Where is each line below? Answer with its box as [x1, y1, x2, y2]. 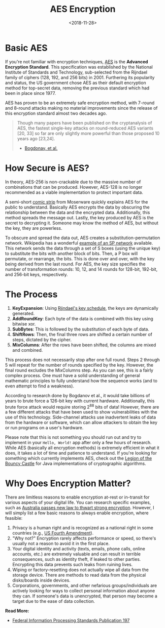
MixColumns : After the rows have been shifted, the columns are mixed [12, 342, 156, 348]
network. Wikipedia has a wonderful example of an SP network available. [5, 240, 154, 246]
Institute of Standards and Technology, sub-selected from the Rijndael [5, 69, 148, 75]
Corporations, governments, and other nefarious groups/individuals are [12, 583, 157, 588]
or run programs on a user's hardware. [5, 425, 84, 431]
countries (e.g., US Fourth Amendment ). [12, 530, 94, 536]
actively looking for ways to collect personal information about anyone [12, 588, 155, 594]
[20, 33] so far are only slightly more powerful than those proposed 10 [17, 130, 160, 136]
